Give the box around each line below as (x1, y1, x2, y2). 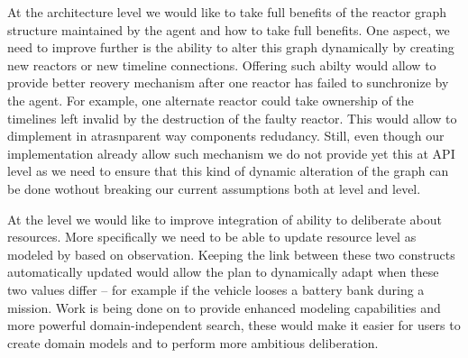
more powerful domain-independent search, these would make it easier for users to (7, 316, 461, 335)
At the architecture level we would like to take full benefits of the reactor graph (7, 3, 447, 21)
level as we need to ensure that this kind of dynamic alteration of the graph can (7, 161, 449, 180)
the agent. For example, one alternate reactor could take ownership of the (7, 90, 414, 109)
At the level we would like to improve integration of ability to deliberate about (7, 209, 442, 228)
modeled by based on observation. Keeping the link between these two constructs (7, 244, 455, 263)
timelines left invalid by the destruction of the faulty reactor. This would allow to (7, 108, 457, 127)
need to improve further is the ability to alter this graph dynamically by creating (7, 38, 454, 57)
